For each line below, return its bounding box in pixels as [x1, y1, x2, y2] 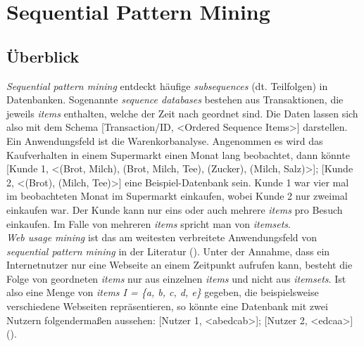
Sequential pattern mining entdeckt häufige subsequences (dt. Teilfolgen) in [6, 78, 328, 93]
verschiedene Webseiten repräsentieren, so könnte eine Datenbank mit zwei [6, 299, 328, 314]
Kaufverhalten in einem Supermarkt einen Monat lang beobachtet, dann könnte [6, 147, 350, 162]
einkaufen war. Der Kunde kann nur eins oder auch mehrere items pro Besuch [6, 202, 343, 217]
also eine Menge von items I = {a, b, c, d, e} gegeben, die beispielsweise [6, 285, 319, 300]
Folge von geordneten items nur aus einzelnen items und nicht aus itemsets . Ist [6, 271, 346, 286]
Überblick [6, 45, 80, 67]
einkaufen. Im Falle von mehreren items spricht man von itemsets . [6, 216, 291, 231]
